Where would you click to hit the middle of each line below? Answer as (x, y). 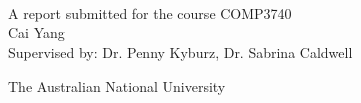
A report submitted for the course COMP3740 (150, 12)
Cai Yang (36, 32)
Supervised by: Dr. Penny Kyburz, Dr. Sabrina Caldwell (180, 51)
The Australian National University (117, 85)
